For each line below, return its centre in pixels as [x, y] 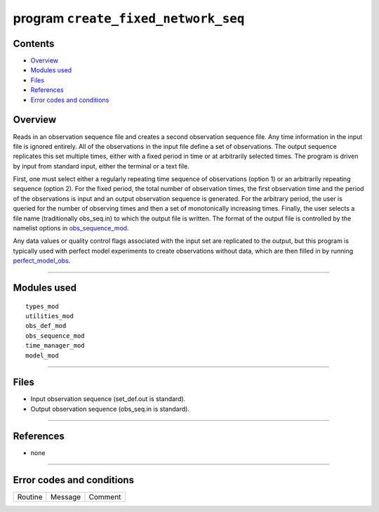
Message [66, 497]
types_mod [42, 306]
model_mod [42, 355]
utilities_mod [49, 316]
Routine [30, 497]
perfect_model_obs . [42, 261]
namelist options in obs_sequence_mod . [71, 228]
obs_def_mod [46, 326]
